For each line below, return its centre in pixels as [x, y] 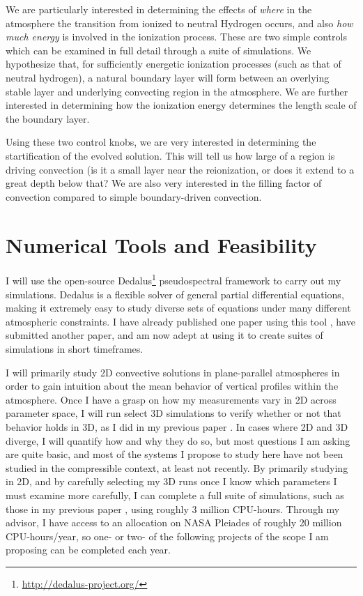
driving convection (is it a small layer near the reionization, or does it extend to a [180, 169]
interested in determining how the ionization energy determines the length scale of [181, 105]
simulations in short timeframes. [75, 349]
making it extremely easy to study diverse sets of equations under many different [178, 308]
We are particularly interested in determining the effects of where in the [159, 9]
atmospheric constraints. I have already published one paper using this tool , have [180, 321]
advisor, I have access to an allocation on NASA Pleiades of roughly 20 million [174, 522]
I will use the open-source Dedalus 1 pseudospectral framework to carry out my [173, 280]
